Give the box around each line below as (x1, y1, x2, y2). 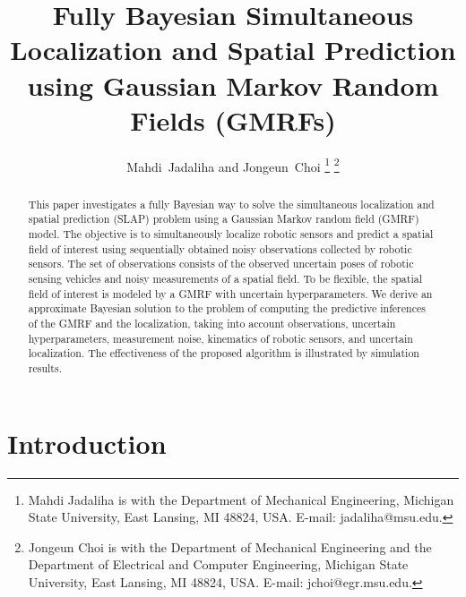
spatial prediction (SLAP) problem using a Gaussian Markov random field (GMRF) (28, 211, 419, 226)
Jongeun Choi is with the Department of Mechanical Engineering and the (28, 537, 432, 556)
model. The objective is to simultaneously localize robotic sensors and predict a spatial (28, 226, 434, 242)
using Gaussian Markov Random (27, 66, 439, 103)
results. (28, 360, 62, 375)
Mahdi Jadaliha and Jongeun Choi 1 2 (126, 154, 340, 175)
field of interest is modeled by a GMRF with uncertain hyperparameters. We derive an (28, 286, 433, 301)
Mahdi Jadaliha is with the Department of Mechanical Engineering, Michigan (28, 490, 454, 508)
